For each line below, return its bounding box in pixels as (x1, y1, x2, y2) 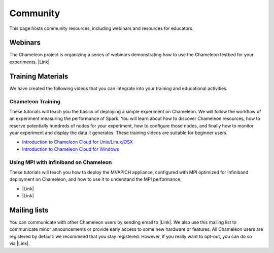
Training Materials (9, 72, 68, 80)
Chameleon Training (9, 98, 61, 105)
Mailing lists (9, 205, 49, 215)
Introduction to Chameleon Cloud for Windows (22, 146, 119, 152)
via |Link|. (9, 240, 30, 246)
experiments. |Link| (9, 59, 50, 65)
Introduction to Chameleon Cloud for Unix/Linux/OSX (22, 139, 133, 145)
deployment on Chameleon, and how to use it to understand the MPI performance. (9, 176, 182, 182)
